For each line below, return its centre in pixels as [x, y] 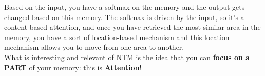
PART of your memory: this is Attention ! [73, 67]
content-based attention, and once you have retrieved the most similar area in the [132, 27]
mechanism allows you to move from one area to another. [94, 47]
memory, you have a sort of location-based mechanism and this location [117, 37]
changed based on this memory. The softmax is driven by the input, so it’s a [124, 17]
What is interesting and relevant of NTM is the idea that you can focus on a [127, 57]
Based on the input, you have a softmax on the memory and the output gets [125, 7]
